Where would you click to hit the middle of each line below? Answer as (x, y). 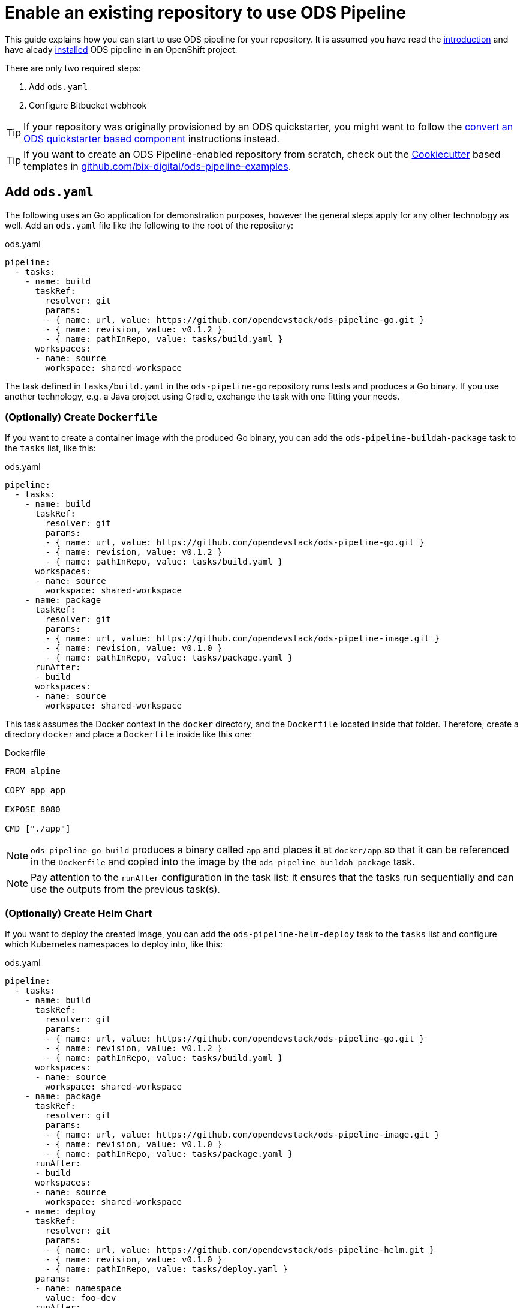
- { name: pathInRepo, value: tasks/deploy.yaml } (167, 1269)
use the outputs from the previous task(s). (125, 889)
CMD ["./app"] (38, 829)
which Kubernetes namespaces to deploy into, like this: (114, 944)
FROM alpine (33, 771)
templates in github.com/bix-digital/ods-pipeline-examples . (157, 166)
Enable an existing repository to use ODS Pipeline (206, 13)
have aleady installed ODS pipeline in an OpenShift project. (121, 49)
